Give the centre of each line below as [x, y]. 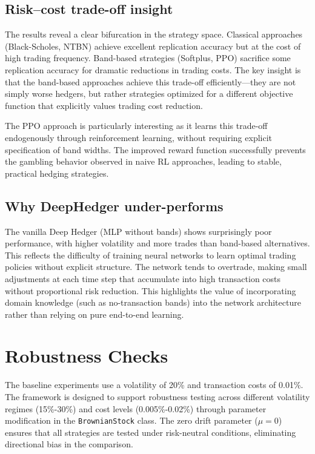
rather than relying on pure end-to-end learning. [94, 314]
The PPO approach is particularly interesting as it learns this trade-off [136, 126]
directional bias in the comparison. [69, 444]
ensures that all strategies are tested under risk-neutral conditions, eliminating [151, 432]
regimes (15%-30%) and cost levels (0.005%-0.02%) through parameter [136, 408]
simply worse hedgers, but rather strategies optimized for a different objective [149, 94]
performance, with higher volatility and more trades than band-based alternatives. [157, 243]
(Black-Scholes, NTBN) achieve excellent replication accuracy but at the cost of [153, 46]
